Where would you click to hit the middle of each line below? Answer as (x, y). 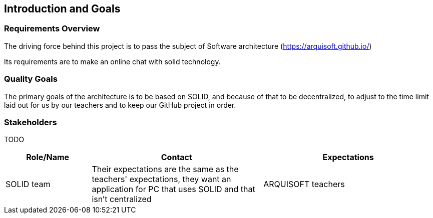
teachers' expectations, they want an (161, 179)
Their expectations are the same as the (165, 169)
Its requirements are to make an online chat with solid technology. (112, 61)
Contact (176, 157)
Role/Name (48, 157)
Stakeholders (31, 122)
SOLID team (28, 184)
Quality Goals (31, 79)
